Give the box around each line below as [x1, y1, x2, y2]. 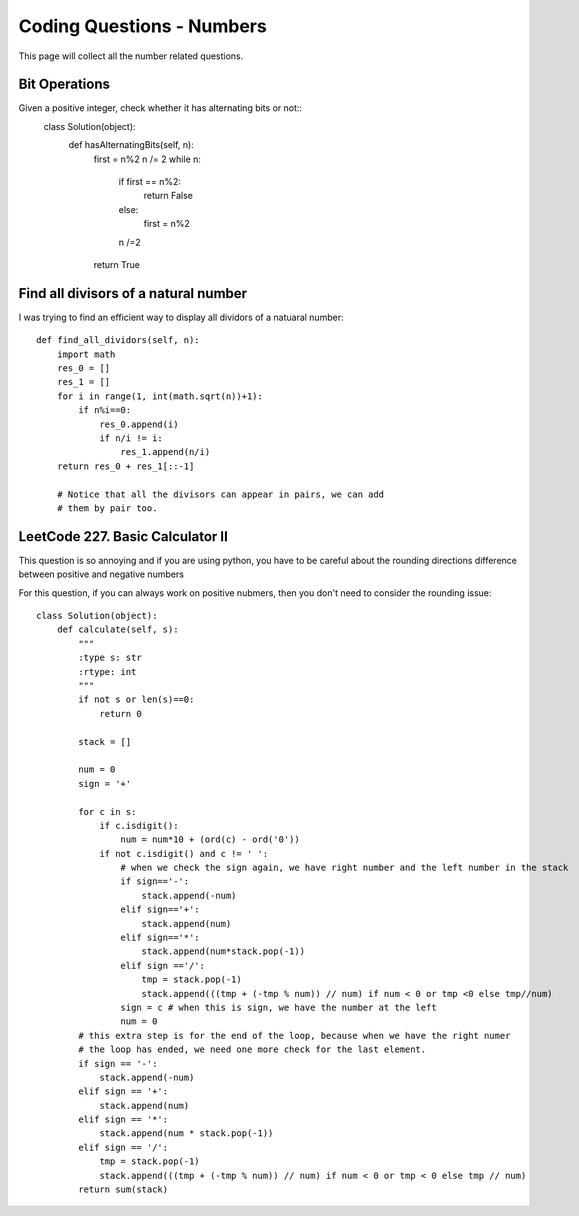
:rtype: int [78, 666, 137, 677]
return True [93, 258, 140, 270]
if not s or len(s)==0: [78, 694, 195, 705]
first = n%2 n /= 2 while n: [93, 153, 202, 165]
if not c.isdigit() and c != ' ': [99, 848, 269, 859]
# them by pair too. [56, 502, 158, 514]
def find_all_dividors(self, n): [36, 335, 200, 346]
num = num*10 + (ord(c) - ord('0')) [120, 834, 300, 845]
